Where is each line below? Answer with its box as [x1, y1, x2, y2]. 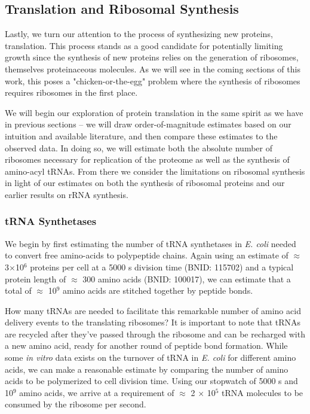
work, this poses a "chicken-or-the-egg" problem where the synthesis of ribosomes [5, 74, 300, 87]
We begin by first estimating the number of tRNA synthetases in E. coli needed [5, 237, 296, 249]
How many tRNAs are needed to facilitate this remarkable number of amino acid [5, 304, 301, 316]
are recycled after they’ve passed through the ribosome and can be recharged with [5, 327, 305, 340]
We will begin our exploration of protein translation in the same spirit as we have [5, 106, 303, 118]
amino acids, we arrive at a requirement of [19, 386, 174, 398]
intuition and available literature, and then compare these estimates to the [5, 129, 278, 142]
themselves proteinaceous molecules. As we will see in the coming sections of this [5, 62, 300, 75]
